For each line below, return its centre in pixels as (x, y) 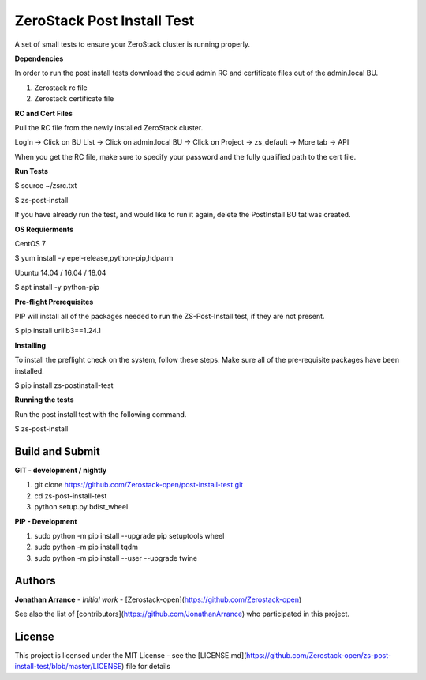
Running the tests (44, 400)
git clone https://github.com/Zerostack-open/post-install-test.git (139, 485)
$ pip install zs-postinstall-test (64, 385)
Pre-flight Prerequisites (54, 302)
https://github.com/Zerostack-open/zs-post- (319, 655)
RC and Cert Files (43, 113)
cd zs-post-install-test (71, 496)
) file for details (146, 667)
